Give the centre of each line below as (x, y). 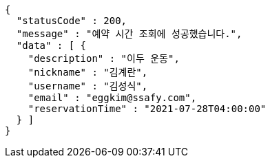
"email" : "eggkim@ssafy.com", (112, 98)
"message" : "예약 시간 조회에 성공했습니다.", (129, 34)
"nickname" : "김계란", (88, 72)
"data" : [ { (51, 45)
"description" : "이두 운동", (104, 58)
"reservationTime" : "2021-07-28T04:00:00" (147, 109)
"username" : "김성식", (88, 86)
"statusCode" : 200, (72, 21)
